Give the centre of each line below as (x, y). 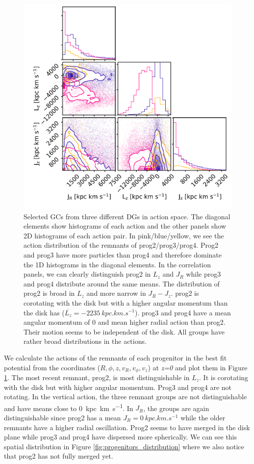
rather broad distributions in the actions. (85, 341)
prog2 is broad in (49, 293)
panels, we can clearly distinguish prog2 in (87, 274)
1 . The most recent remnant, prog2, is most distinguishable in (97, 377)
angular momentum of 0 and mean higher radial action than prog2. (125, 322)
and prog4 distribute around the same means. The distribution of (122, 283)
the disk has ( (44, 312)
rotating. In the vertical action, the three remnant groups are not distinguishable (126, 397)
